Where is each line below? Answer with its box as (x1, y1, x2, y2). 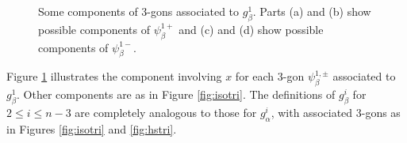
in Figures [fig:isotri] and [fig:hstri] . (6, 120, 177, 137)
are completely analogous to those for (75, 103, 257, 120)
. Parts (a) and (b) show (252, 3, 371, 19)
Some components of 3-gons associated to (38, 3, 240, 19)
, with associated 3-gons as (271, 103, 401, 120)
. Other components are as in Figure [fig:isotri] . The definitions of (17, 86, 336, 103)
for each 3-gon (235, 68, 305, 85)
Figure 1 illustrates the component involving (6, 68, 222, 85)
